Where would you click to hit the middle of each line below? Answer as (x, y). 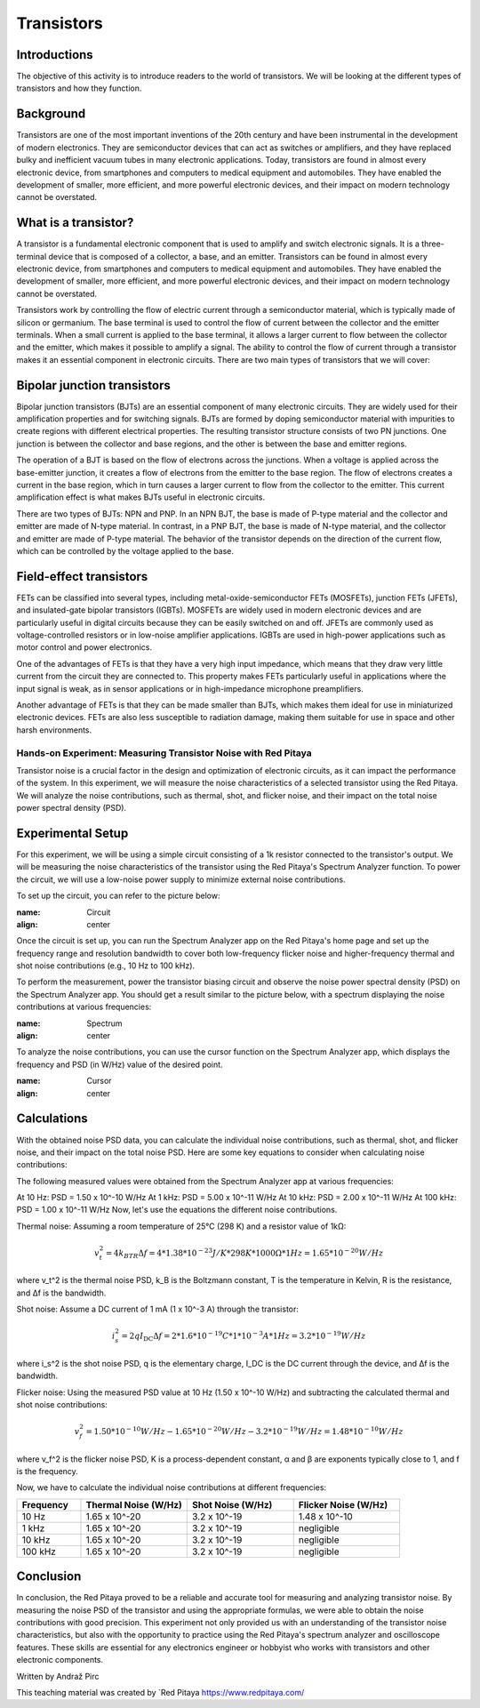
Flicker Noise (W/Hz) (343, 1504)
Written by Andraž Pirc (58, 1676)
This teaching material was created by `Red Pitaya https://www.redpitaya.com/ (160, 1692)
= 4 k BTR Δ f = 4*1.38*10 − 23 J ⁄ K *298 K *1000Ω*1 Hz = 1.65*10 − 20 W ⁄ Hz (244, 1253)
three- (432, 244)
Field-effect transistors (82, 577)
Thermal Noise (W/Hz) (134, 1504)
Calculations (52, 1119)
